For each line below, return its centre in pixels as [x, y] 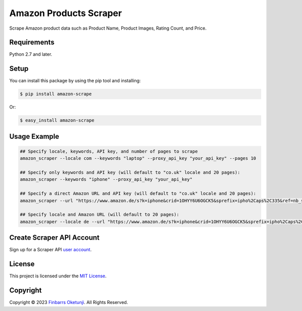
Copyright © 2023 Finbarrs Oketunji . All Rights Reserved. [69, 302]
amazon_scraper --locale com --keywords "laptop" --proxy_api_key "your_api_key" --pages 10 [138, 159]
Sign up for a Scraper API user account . [50, 250]
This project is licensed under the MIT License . [58, 276]
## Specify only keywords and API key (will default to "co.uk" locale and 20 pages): [130, 173]
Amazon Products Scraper [66, 13]
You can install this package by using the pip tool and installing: [75, 81]
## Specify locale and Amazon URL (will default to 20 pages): [100, 215]
